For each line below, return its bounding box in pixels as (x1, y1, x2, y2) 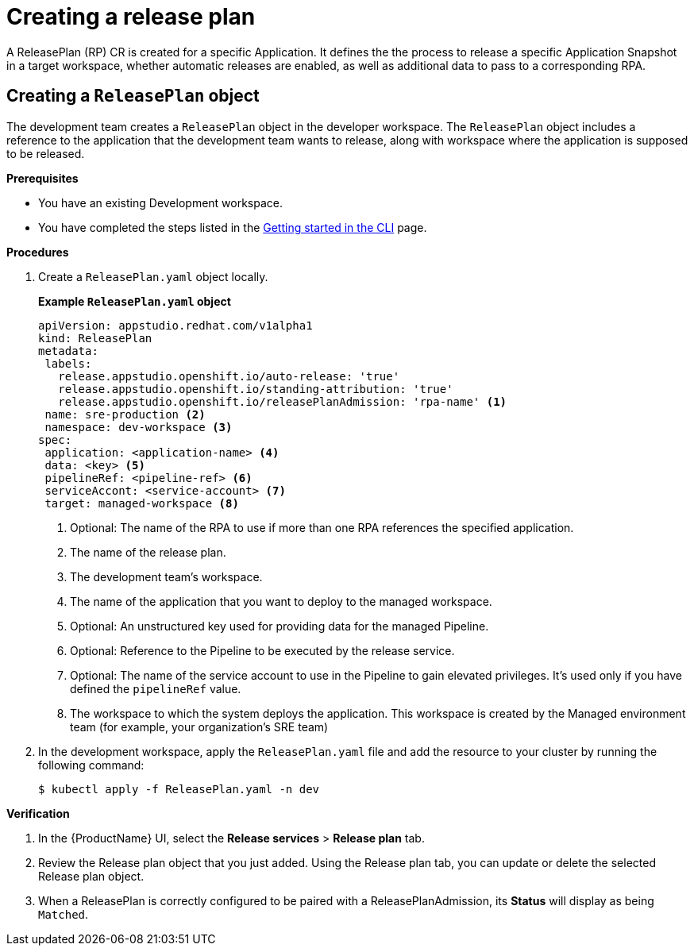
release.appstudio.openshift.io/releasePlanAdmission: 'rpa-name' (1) (58, 395, 507, 408)
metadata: (38, 344, 98, 357)
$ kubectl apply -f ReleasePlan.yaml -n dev (38, 782, 320, 796)
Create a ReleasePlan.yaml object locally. (38, 269, 268, 283)
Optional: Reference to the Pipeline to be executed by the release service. (70, 643, 455, 657)
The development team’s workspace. (70, 569, 263, 584)
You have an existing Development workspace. (38, 195, 283, 210)
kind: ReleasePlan (38, 331, 152, 345)
